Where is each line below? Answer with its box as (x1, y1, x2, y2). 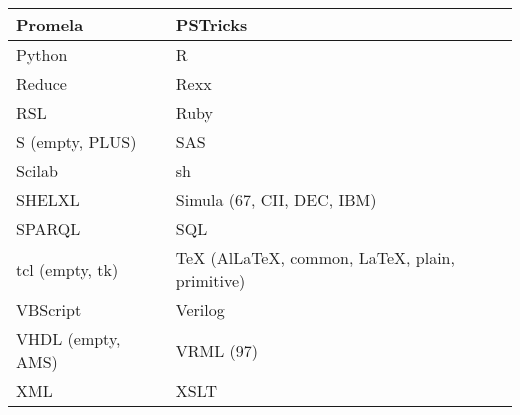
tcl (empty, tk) (16, 257, 119, 281)
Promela (16, 13, 84, 36)
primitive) (175, 269, 246, 292)
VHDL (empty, (16, 327, 121, 350)
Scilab (16, 159, 58, 182)
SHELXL (16, 188, 80, 211)
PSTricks (175, 13, 248, 36)
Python (16, 43, 68, 66)
